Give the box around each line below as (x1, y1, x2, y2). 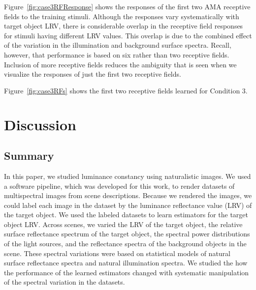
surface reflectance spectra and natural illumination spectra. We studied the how (4, 258, 248, 268)
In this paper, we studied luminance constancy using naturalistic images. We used (4, 171, 251, 181)
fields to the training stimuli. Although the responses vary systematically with (4, 11, 239, 21)
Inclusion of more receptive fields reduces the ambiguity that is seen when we (4, 59, 237, 69)
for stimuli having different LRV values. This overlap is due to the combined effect (4, 30, 252, 40)
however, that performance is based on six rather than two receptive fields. (4, 49, 229, 59)
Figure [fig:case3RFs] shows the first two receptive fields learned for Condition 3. (4, 85, 248, 95)
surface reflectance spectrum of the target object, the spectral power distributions (4, 229, 250, 239)
